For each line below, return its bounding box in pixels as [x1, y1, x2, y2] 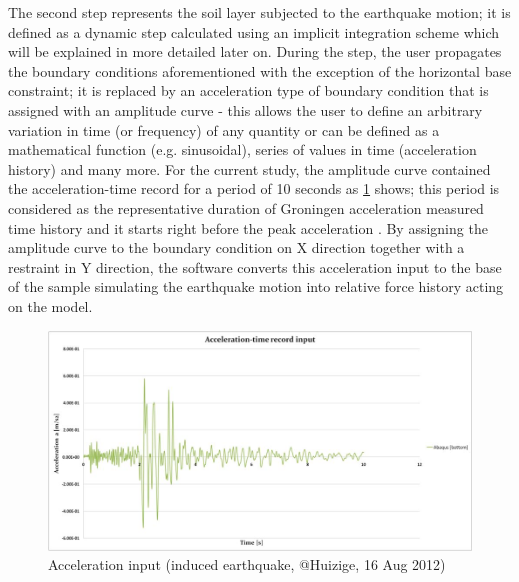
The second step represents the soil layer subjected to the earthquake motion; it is [8, 2, 511, 22]
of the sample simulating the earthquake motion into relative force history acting [8, 276, 504, 297]
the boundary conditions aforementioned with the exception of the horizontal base [8, 60, 512, 81]
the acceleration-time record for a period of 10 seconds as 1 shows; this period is [8, 178, 500, 199]
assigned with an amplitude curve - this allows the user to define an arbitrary [8, 99, 483, 120]
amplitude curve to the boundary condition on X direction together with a [8, 237, 465, 258]
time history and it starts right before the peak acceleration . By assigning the [8, 217, 488, 238]
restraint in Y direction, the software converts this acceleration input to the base [8, 256, 502, 277]
